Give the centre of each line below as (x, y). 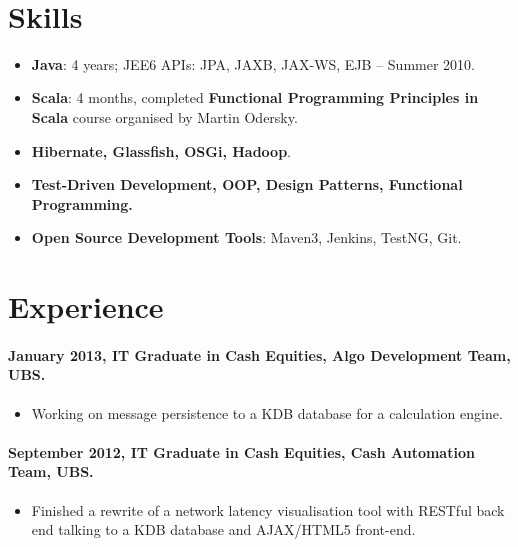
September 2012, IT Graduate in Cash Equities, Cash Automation (241, 451)
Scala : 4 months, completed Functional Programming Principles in (255, 97)
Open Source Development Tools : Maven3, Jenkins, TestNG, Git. (246, 237)
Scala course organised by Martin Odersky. (164, 116)
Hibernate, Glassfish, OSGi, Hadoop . (161, 150)
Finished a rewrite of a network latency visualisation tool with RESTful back (268, 509)
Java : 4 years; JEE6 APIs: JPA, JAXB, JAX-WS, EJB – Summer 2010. (253, 63)
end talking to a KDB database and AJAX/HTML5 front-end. (223, 529)
